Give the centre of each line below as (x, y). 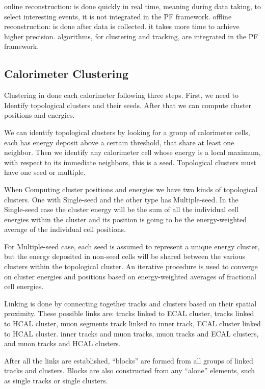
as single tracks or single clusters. (56, 381)
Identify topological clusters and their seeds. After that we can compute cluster (128, 105)
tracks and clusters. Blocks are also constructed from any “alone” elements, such (130, 370)
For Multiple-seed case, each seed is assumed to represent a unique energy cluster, (132, 246)
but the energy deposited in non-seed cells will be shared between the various (125, 256)
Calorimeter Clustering (66, 74)
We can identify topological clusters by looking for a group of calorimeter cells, (127, 132)
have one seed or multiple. (45, 172)
